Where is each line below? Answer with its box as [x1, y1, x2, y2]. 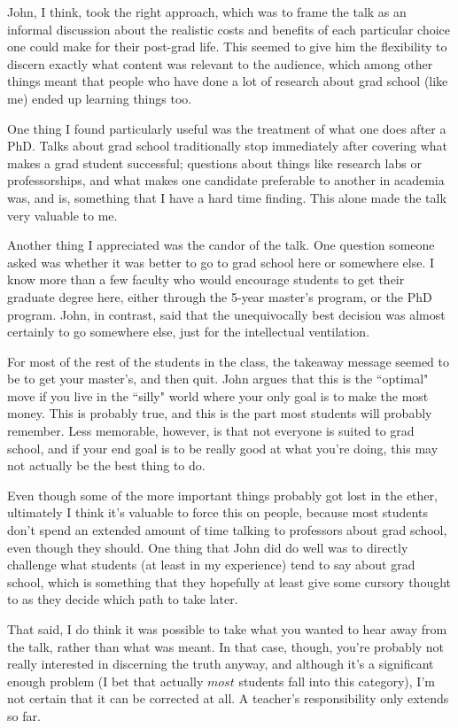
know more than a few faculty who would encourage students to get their [7, 270, 405, 289]
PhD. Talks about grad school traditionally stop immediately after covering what [7, 136, 448, 155]
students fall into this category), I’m [238, 671, 435, 690]
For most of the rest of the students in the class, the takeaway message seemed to [7, 352, 450, 370]
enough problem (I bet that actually [7, 671, 204, 690]
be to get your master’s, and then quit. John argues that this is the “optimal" [7, 369, 429, 388]
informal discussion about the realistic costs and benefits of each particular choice [7, 19, 451, 38]
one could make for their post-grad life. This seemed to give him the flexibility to [7, 37, 447, 56]
